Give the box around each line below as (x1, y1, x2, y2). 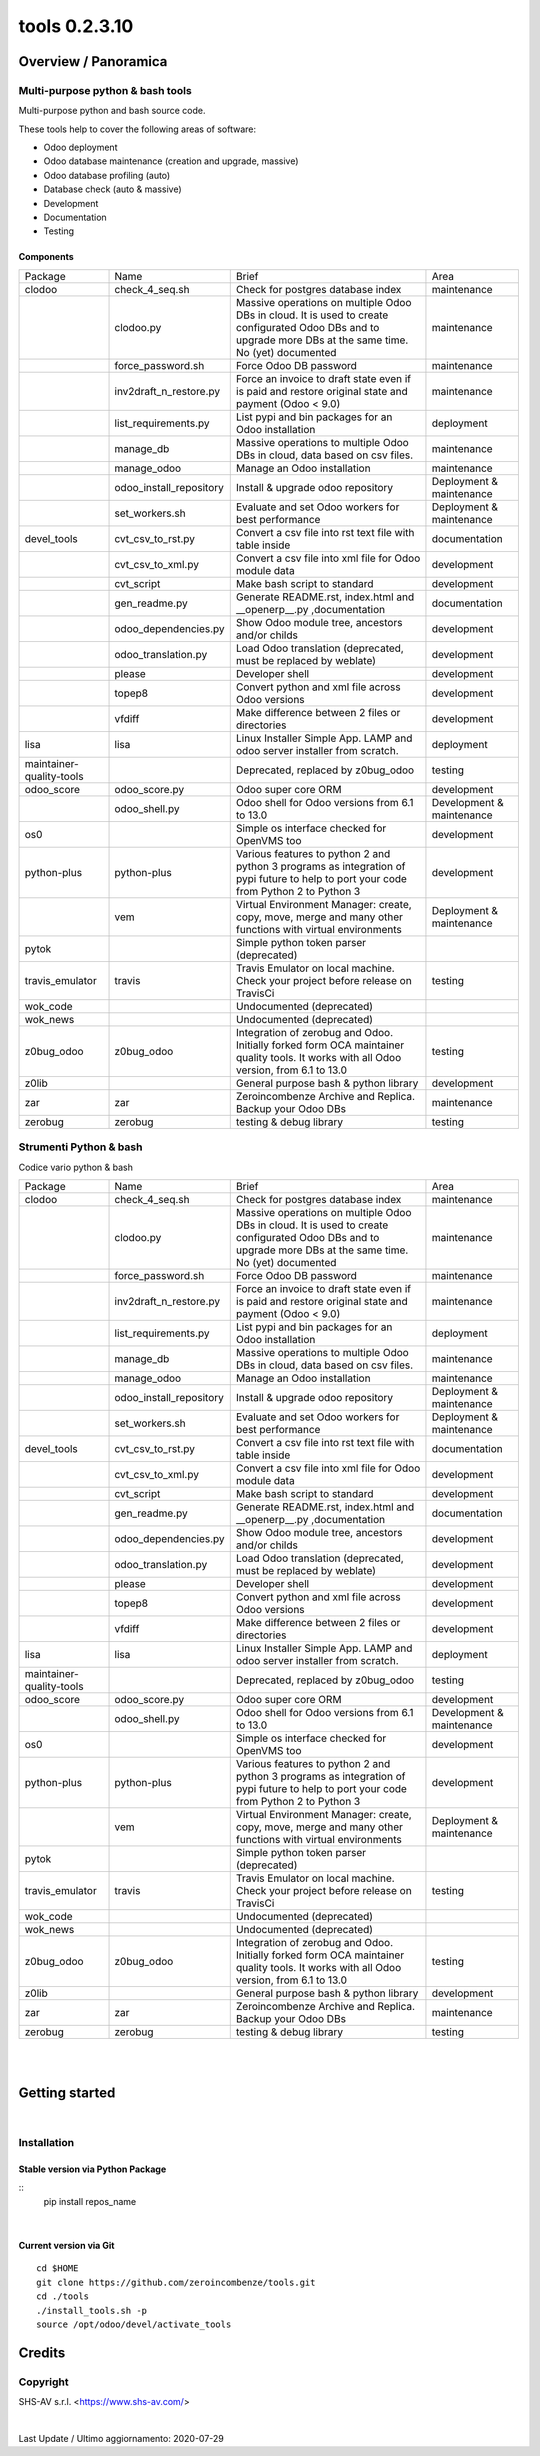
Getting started (18, 2085, 116, 2102)
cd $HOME (36, 2263, 79, 2274)
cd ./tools (36, 2291, 90, 2302)
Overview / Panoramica (18, 53, 168, 70)
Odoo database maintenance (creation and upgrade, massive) (43, 155, 299, 167)
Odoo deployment (43, 141, 118, 154)
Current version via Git (18, 2240, 115, 2251)
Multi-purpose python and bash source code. (18, 105, 206, 117)
